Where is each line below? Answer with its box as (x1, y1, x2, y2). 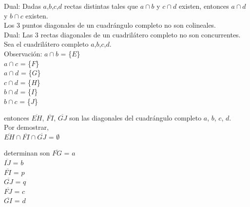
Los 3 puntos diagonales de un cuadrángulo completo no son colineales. (4, 20, 216, 30)
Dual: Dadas (4, 1, 41, 11)
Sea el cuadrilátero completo (4, 39, 89, 49)
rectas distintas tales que (64, 1, 138, 11)
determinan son (4, 148, 50, 158)
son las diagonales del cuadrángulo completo (69, 112, 202, 122)
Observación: (4, 48, 42, 58)
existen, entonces (178, 1, 229, 11)
